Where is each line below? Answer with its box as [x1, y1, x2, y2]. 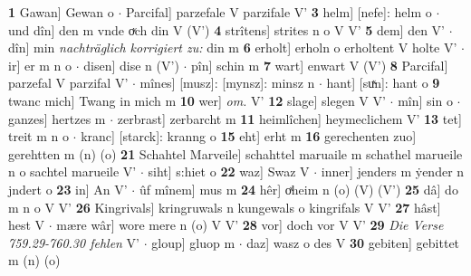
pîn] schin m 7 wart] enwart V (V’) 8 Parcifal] [191, 55, 448, 74]
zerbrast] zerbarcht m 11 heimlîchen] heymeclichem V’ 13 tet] [117, 109, 462, 128]
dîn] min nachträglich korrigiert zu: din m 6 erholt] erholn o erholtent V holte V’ [8, 38, 457, 57]
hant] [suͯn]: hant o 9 [326, 73, 440, 92]
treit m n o [8, 127, 69, 146]
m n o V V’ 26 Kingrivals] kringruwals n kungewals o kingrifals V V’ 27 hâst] [8, 197, 441, 216]
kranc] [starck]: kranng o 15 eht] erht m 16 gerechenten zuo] [81, 127, 417, 146]
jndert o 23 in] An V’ [8, 179, 128, 198]
